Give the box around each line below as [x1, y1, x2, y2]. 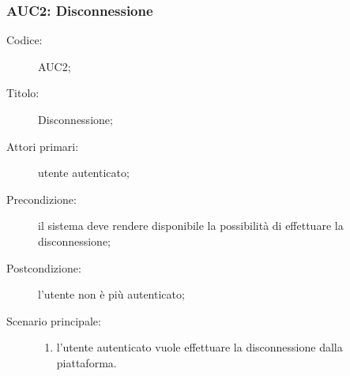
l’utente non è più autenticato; [38, 286, 185, 303]
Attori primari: [6, 137, 79, 154]
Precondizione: [6, 190, 77, 207]
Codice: [6, 32, 43, 48]
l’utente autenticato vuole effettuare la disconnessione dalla [56, 339, 343, 355]
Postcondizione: [6, 259, 81, 276]
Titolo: [6, 85, 40, 101]
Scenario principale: [6, 312, 101, 329]
